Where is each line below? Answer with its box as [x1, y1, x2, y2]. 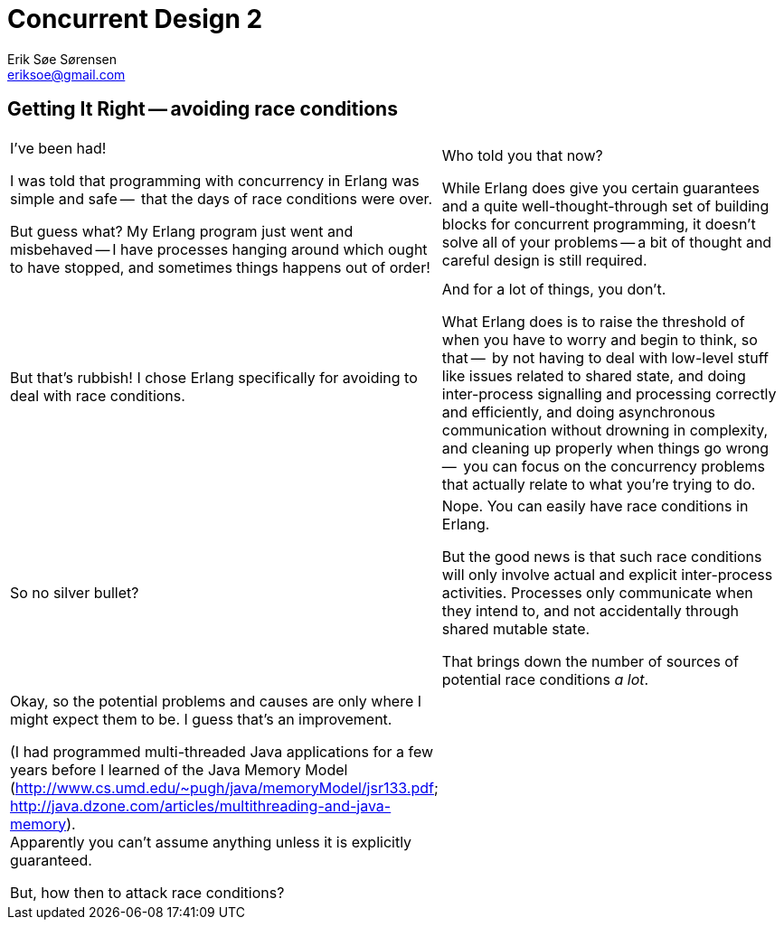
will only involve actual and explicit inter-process [441, 565, 773, 584]
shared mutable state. [441, 619, 590, 638]
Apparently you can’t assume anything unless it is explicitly [10, 832, 412, 851]
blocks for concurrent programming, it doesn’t [441, 214, 756, 233]
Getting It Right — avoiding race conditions [7, 98, 398, 121]
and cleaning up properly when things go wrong [441, 438, 770, 457]
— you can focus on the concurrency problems [441, 456, 765, 475]
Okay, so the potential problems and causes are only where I [10, 691, 422, 710]
